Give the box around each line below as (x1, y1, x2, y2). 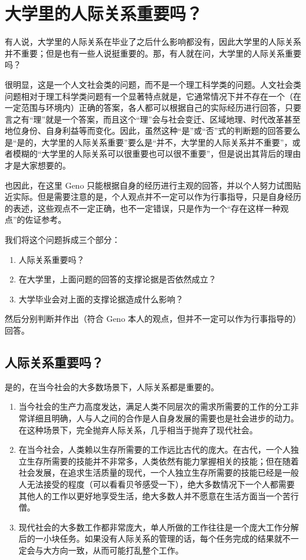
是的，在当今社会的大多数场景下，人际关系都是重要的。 (5, 380, 219, 393)
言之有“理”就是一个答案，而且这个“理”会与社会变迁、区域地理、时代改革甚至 (5, 113, 301, 125)
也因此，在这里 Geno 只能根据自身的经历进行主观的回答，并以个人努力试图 (5, 179, 293, 191)
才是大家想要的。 (5, 159, 71, 172)
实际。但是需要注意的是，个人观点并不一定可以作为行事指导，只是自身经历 (12, 190, 301, 203)
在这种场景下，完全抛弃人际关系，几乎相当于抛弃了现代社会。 (18, 423, 258, 436)
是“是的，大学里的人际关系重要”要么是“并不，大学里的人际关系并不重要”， (5, 136, 292, 148)
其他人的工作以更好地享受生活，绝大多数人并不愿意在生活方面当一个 (18, 489, 282, 502)
